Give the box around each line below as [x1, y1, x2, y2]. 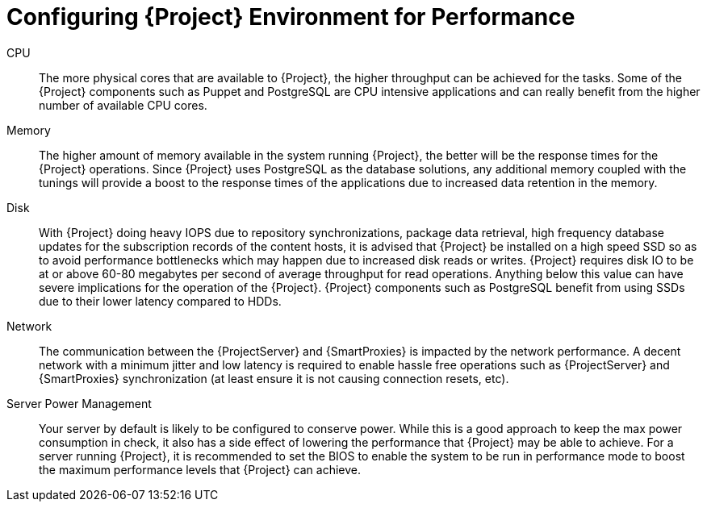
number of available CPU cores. [39, 98, 207, 112]
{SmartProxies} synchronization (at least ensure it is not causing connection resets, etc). [39, 371, 509, 385]
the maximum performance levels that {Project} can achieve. [39, 462, 362, 477]
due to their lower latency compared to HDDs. [39, 294, 282, 308]
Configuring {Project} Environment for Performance [6, 3, 575, 31]
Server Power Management [6, 396, 152, 410]
